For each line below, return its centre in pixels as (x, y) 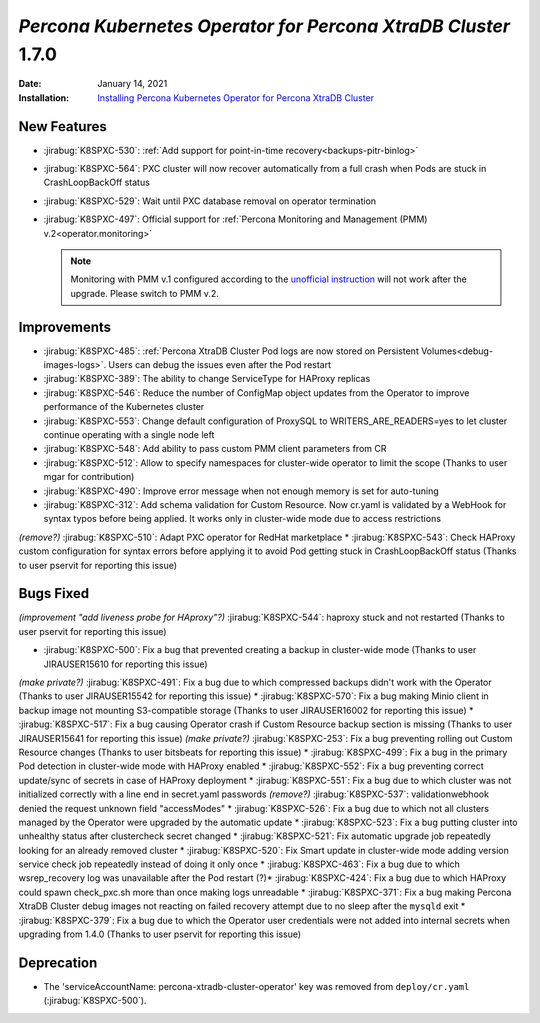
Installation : (44, 97)
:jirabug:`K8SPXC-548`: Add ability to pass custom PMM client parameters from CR (215, 449)
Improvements (65, 326)
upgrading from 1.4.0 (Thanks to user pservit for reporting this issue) (160, 934)
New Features (62, 126)
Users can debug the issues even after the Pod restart (220, 365)
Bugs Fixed (54, 593)
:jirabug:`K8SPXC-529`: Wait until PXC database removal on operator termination (210, 201)
